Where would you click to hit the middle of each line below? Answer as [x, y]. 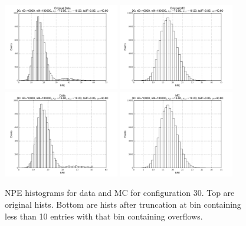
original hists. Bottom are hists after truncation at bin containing [123, 204]
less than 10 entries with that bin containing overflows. [104, 216]
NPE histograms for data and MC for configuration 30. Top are [120, 193]
